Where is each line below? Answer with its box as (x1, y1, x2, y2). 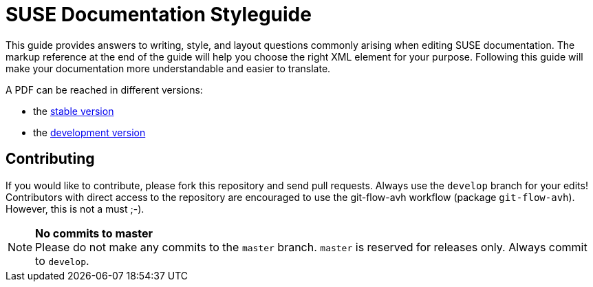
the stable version (33, 105, 114, 117)
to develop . (35, 253, 89, 268)
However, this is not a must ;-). (6, 202, 144, 215)
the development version (33, 126, 146, 138)
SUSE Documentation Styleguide (6, 3, 312, 26)
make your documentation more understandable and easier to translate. (6, 62, 331, 74)
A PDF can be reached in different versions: (6, 83, 203, 96)
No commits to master (35, 226, 153, 240)
